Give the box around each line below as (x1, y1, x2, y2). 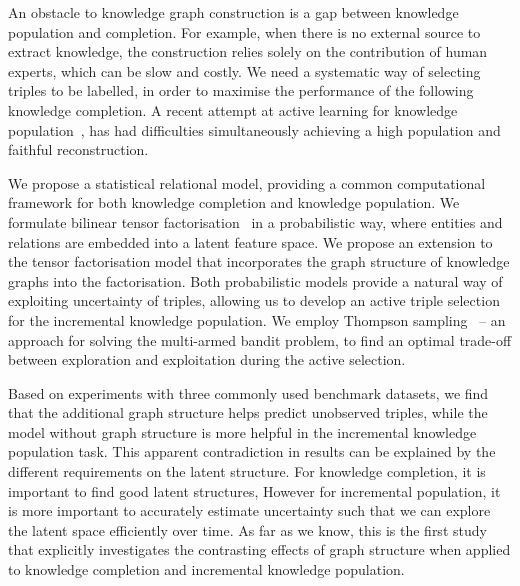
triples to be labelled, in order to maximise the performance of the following (8, 80, 474, 101)
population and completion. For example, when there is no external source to (8, 21, 481, 42)
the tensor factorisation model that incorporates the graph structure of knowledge (8, 251, 510, 272)
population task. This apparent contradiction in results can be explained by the (8, 441, 496, 462)
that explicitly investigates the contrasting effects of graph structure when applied (8, 539, 511, 560)
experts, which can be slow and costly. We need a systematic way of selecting (8, 60, 481, 81)
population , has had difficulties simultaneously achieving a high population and (8, 119, 501, 140)
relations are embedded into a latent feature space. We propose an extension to (8, 231, 493, 252)
